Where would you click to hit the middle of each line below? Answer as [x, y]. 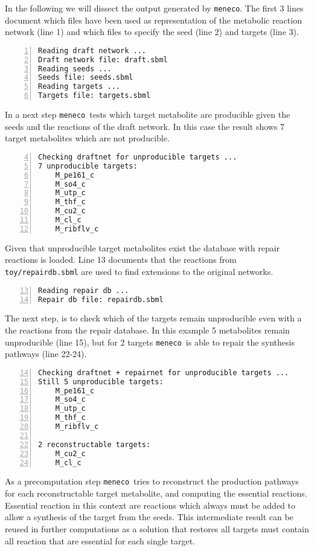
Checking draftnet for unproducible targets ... [138, 157]
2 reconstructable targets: [95, 444]
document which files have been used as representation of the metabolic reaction [153, 20]
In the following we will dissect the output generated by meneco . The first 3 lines [154, 8]
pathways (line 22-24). [46, 354]
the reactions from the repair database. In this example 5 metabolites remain [147, 330]
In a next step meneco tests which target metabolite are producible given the [148, 114]
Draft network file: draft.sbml [103, 60]
